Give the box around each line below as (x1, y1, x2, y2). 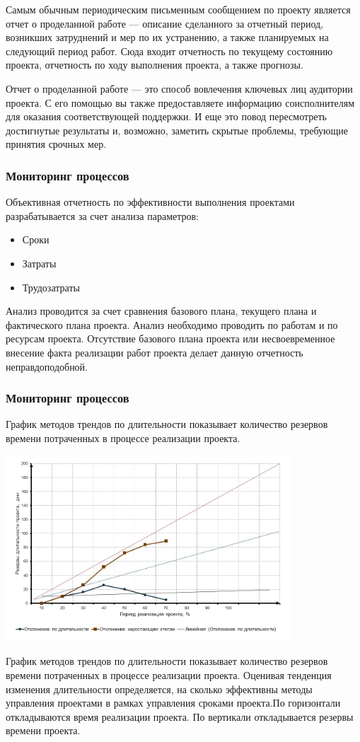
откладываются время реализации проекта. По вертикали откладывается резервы (6, 709, 354, 724)
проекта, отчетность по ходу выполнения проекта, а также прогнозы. (6, 57, 303, 72)
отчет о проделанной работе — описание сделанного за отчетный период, (6, 16, 324, 30)
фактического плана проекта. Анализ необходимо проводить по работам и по (6, 317, 338, 332)
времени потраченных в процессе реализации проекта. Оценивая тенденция (6, 667, 332, 682)
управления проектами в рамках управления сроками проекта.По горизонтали (6, 695, 341, 710)
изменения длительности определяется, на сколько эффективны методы (6, 681, 313, 696)
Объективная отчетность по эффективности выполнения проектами (6, 195, 295, 209)
